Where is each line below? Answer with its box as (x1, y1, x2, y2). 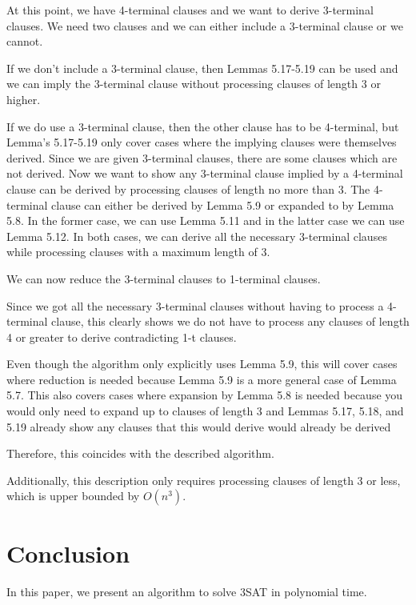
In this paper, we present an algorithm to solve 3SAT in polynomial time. (6, 583, 367, 599)
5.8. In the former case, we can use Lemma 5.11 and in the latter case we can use (6, 212, 405, 229)
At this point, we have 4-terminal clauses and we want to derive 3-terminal (6, 2, 374, 18)
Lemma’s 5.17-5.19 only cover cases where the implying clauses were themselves (6, 134, 397, 150)
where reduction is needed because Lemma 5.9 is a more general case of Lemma (6, 371, 397, 387)
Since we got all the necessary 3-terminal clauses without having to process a (6, 297, 384, 314)
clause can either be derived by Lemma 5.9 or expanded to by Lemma (51, 196, 394, 213)
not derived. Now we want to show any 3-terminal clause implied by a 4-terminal (6, 165, 403, 182)
